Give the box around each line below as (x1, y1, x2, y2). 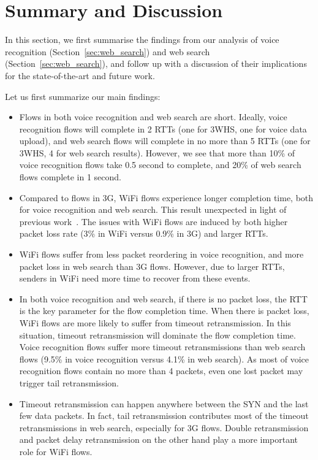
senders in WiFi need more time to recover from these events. (19, 272, 251, 285)
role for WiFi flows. (19, 445, 93, 458)
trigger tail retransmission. (19, 376, 119, 389)
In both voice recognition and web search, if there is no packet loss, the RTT (19, 292, 308, 305)
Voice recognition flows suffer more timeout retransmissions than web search (19, 340, 306, 353)
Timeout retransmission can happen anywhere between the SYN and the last (19, 397, 309, 410)
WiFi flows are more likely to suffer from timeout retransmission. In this (19, 316, 291, 329)
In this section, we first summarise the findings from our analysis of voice (5, 33, 279, 46)
